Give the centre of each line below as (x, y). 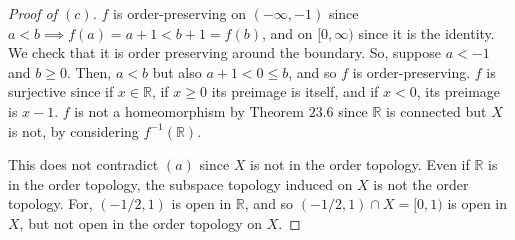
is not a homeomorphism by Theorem (189, 110)
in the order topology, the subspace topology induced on (180, 183)
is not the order (421, 183)
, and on (287, 32)
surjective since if (61, 91)
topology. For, (50, 203)
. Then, (89, 71)
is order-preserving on (180, 13)
